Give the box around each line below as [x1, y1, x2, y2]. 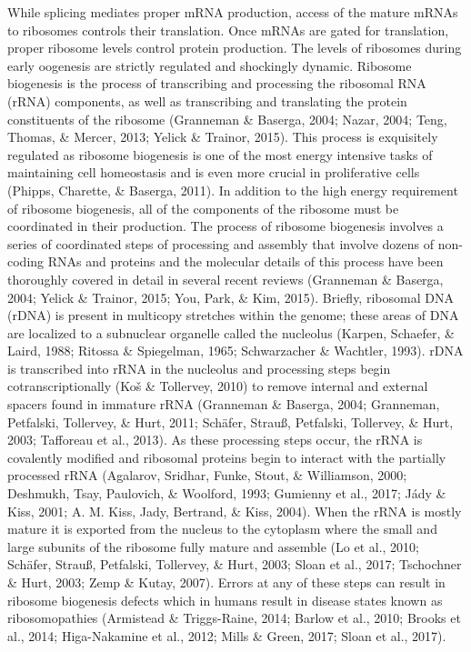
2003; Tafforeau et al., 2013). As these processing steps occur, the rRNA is [7, 430, 423, 449]
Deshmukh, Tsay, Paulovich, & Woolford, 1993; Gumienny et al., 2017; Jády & [7, 484, 446, 503]
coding [7, 252, 45, 271]
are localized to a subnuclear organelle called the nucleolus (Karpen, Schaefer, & [7, 323, 455, 342]
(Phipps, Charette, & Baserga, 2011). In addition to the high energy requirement [7, 180, 458, 199]
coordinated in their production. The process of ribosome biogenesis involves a [7, 216, 444, 236]
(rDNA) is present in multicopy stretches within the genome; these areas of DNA [7, 306, 459, 325]
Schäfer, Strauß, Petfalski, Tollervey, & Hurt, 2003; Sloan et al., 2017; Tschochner [7, 555, 462, 574]
